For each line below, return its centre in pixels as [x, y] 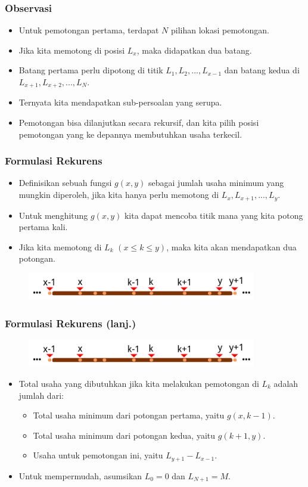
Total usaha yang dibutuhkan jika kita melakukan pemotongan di [139, 383]
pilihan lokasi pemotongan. [220, 30]
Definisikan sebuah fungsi [65, 183]
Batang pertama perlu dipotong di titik [91, 70]
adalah [286, 383]
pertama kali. [43, 227]
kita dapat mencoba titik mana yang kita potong [214, 215]
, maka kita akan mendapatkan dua [231, 246]
